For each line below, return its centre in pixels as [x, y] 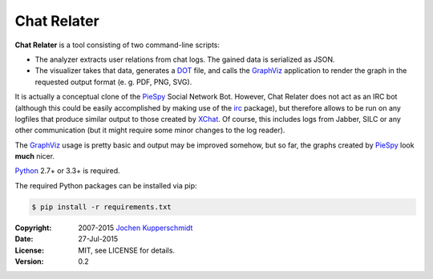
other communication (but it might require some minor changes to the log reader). [150, 130]
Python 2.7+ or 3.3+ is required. [67, 171]
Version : [29, 261]
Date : [24, 239]
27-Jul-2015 [98, 239]
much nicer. [35, 156]
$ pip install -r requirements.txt [101, 207]
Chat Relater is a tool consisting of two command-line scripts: [117, 45]
